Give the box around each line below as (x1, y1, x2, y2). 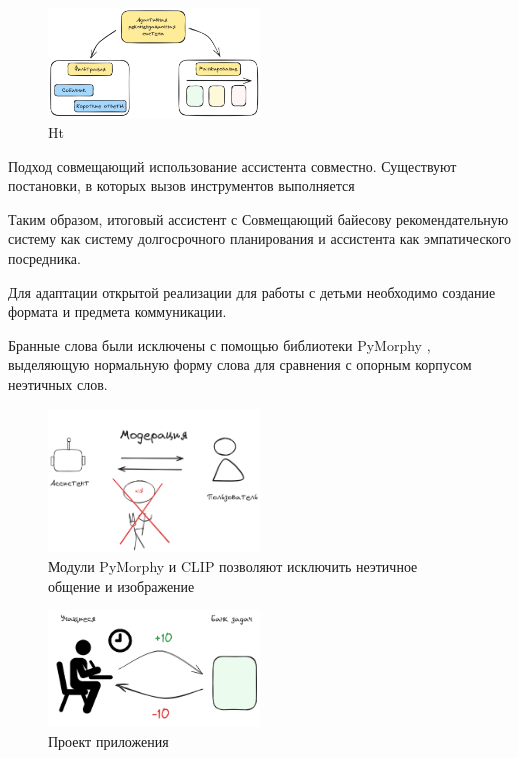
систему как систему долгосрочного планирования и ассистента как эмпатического (8, 228, 512, 249)
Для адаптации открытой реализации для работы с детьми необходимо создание (8, 281, 496, 302)
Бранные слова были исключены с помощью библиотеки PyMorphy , (8, 334, 431, 355)
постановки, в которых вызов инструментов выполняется (8, 175, 355, 196)
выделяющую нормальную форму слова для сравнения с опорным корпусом (8, 354, 472, 375)
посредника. (8, 247, 81, 268)
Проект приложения (48, 730, 169, 751)
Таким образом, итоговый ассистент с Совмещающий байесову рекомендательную (8, 208, 509, 229)
